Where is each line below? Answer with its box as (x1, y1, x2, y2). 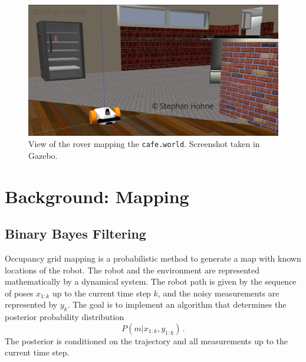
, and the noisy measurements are (157, 286, 279, 299)
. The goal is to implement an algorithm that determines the (67, 298, 287, 311)
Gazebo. (28, 149, 58, 161)
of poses (5, 286, 34, 299)
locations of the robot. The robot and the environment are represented (5, 263, 260, 276)
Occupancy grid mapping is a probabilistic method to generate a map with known (5, 252, 301, 264)
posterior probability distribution (5, 311, 124, 323)
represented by (5, 298, 58, 311)
